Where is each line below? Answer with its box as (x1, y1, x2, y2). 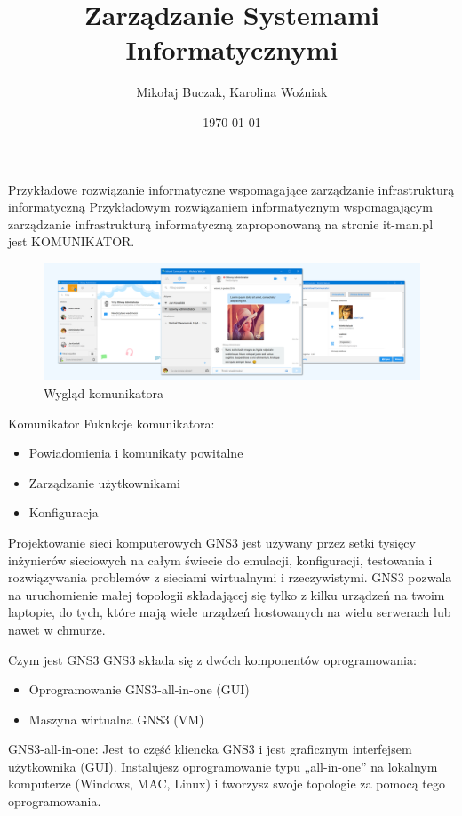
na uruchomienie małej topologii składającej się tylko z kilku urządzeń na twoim (8, 585, 445, 604)
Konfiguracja (28, 503, 99, 522)
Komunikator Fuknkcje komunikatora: (8, 413, 215, 432)
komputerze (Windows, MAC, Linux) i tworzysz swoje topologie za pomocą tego (8, 774, 446, 793)
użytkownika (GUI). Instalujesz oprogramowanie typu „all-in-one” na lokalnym (8, 756, 438, 775)
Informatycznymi (125, 31, 339, 68)
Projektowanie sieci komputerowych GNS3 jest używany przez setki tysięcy (8, 532, 416, 551)
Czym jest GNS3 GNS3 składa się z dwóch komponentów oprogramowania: (8, 650, 417, 668)
